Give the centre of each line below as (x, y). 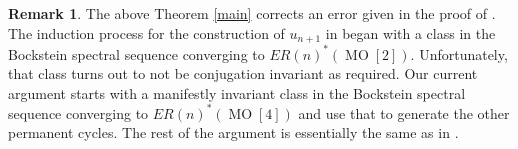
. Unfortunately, (459, 53)
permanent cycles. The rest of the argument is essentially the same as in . (233, 132)
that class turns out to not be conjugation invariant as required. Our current (243, 73)
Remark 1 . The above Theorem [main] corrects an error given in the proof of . (252, 13)
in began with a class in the (410, 32)
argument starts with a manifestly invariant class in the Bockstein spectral (237, 92)
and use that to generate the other (404, 112)
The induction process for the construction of (146, 32)
